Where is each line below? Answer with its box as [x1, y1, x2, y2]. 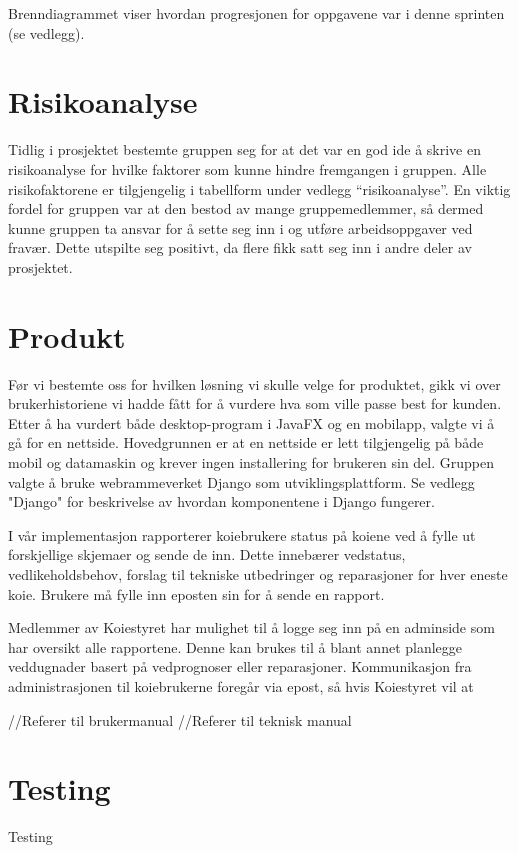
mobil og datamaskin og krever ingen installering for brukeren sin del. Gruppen [8, 451, 494, 472]
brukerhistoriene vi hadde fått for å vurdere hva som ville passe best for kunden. [8, 393, 502, 414]
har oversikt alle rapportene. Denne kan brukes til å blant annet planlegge [8, 636, 463, 657]
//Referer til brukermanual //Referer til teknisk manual [8, 709, 352, 730]
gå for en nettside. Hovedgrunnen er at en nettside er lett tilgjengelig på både [8, 432, 484, 453]
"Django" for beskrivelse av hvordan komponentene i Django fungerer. [8, 491, 435, 512]
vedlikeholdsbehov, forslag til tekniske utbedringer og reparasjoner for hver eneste [8, 563, 508, 584]
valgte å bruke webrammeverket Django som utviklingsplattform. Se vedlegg [8, 471, 475, 492]
